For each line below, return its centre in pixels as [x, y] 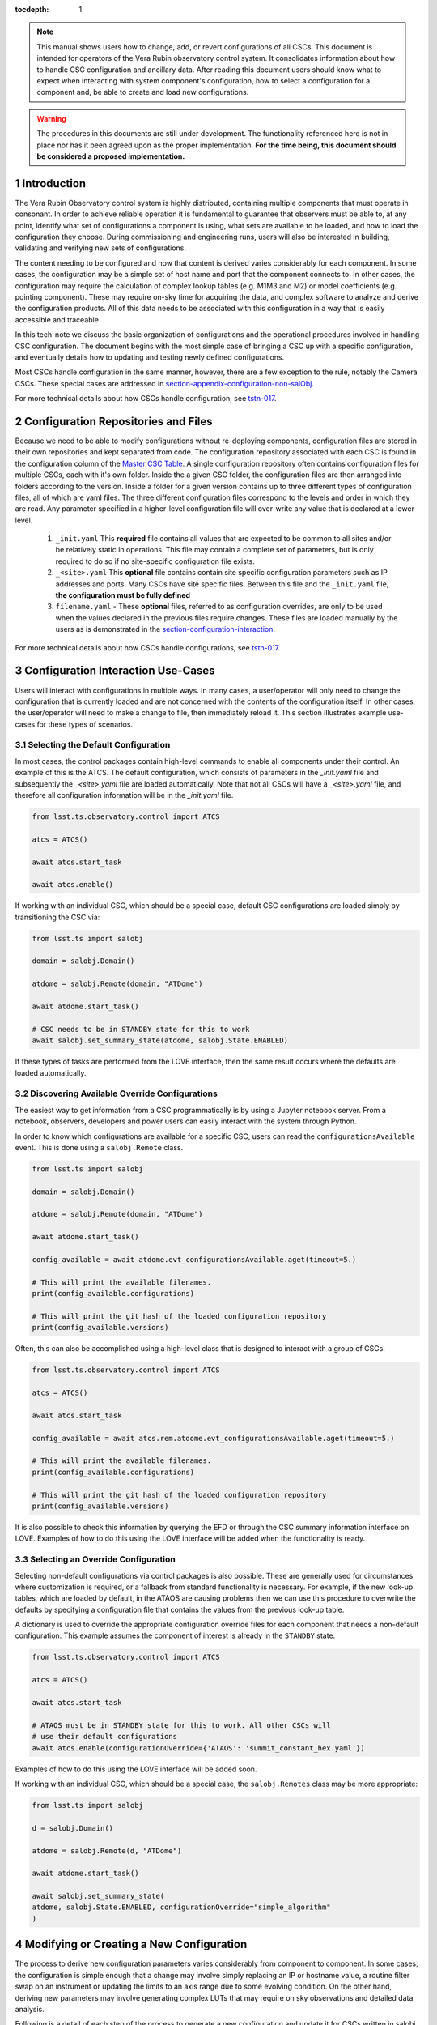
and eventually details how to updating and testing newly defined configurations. [150, 357]
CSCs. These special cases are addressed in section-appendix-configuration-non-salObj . [165, 383]
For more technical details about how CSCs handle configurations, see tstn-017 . [148, 647]
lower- [406, 509]
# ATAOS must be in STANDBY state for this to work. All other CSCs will [181, 1725]
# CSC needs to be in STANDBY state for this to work [141, 1029]
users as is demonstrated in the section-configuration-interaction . [165, 629]
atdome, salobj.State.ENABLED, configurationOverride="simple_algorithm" [181, 1907]
